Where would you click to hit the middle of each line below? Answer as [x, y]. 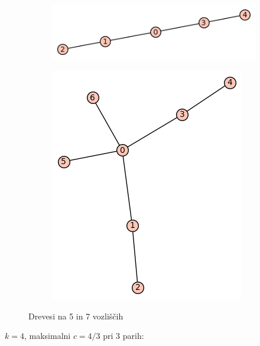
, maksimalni [47, 336]
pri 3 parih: [123, 336]
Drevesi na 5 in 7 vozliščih [76, 316]
